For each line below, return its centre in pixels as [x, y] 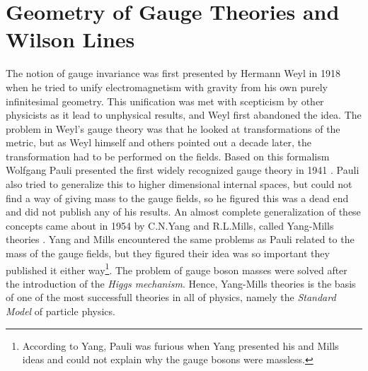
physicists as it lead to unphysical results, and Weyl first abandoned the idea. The [184, 115]
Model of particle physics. [61, 311]
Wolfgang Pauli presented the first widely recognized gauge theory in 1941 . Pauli [183, 170]
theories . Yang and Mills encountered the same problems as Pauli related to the [180, 239]
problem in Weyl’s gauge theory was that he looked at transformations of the [173, 128]
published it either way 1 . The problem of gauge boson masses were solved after [177, 269]
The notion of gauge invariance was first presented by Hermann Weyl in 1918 [173, 73]
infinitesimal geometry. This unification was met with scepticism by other [165, 101]
